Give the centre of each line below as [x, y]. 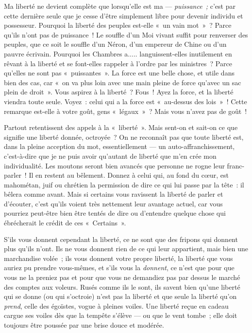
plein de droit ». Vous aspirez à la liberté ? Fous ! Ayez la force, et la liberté [119, 92]
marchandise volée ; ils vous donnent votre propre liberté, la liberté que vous [118, 258]
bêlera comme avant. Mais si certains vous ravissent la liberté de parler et [114, 194]
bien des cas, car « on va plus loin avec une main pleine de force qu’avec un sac [123, 82]
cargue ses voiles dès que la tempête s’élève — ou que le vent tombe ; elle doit [121, 315]
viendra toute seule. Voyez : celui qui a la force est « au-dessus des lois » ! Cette [126, 101]
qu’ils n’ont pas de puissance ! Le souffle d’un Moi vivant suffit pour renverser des [126, 34]
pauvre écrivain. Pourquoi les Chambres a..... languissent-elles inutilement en [118, 53]
